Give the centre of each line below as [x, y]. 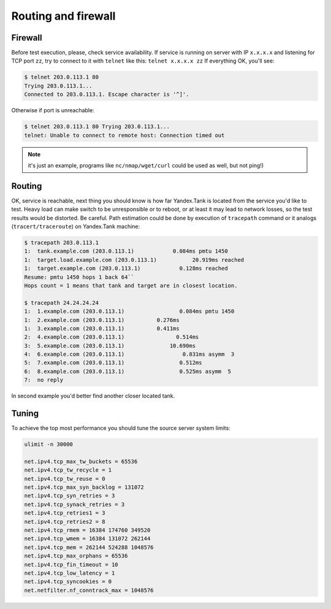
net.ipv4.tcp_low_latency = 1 [70, 573]
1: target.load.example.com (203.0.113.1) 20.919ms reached [134, 260]
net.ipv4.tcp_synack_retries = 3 [74, 504]
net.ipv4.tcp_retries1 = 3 [65, 513]
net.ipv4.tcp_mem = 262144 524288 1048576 [89, 547]
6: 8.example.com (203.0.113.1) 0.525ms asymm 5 [128, 371]
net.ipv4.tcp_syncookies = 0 [68, 582]
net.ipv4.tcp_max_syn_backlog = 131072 [84, 487]
